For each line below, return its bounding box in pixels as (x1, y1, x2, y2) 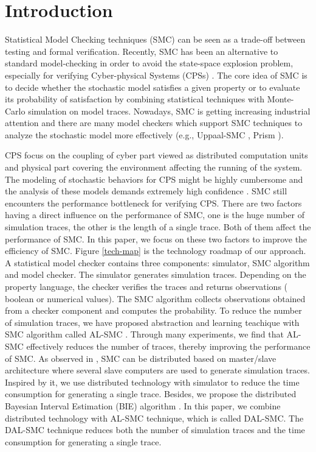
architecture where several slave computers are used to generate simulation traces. (5, 364, 310, 376)
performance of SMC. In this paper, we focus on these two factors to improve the (5, 232, 307, 245)
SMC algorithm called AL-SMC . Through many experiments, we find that (5, 328, 284, 341)
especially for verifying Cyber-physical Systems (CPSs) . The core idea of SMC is (5, 68, 307, 81)
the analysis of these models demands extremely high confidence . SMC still (5, 185, 287, 197)
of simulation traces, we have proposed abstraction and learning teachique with (5, 316, 300, 328)
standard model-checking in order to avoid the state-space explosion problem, (5, 57, 294, 69)
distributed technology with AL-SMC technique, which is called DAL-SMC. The (5, 411, 304, 424)
